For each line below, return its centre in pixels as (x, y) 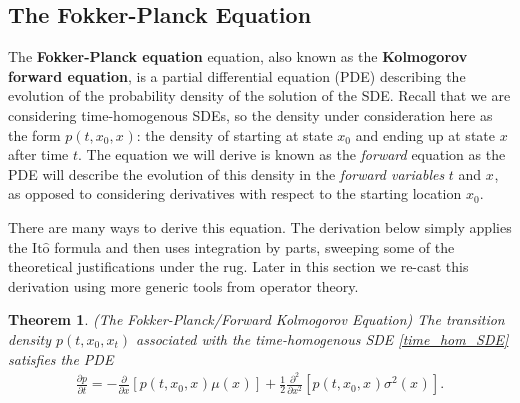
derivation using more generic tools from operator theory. (183, 285)
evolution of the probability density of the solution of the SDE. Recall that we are (259, 95)
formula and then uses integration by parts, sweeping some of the (254, 246)
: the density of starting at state (234, 134)
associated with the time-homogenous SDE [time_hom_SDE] (322, 338)
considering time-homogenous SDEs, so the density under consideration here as (250, 114)
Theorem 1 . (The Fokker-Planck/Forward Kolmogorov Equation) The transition (256, 319)
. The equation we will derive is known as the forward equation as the (292, 154)
